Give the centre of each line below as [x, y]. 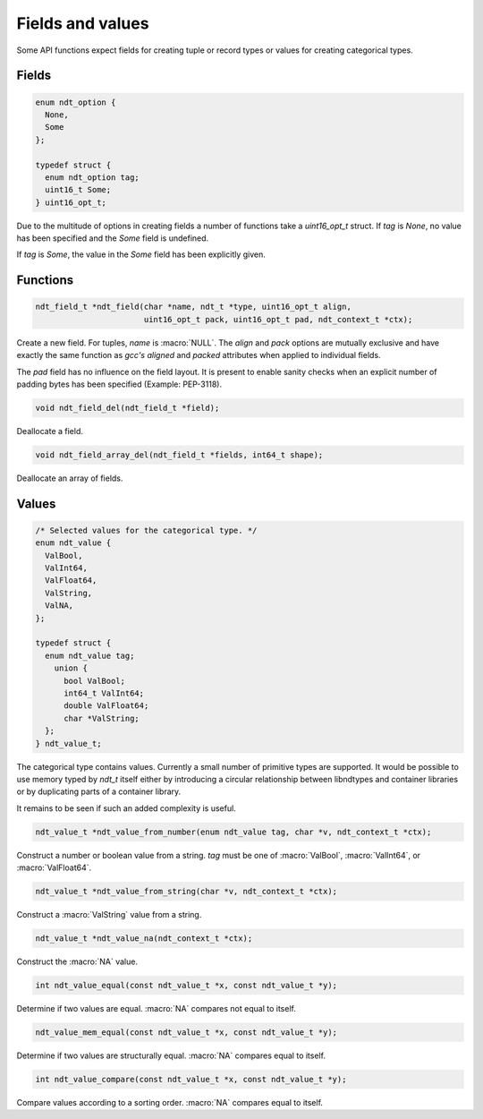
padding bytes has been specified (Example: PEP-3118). [119, 384]
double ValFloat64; [106, 706]
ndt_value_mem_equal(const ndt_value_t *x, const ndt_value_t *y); [186, 1032]
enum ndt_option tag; [93, 177]
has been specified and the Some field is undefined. [113, 238]
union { [71, 668]
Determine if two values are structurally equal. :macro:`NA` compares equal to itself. [171, 1055]
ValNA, [59, 606]
